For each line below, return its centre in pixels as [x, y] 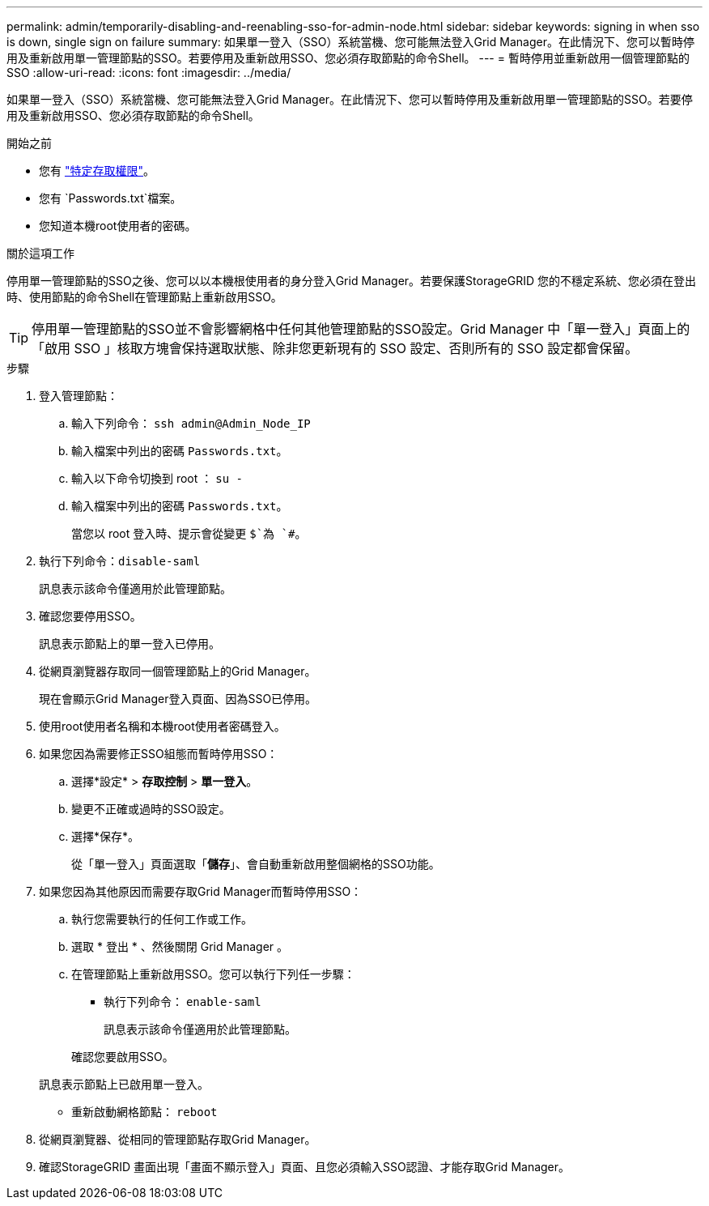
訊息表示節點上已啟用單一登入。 [124, 1084]
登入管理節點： [79, 396]
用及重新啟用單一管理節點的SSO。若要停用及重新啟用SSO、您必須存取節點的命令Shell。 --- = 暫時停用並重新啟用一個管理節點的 [348, 58]
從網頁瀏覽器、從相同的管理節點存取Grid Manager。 [178, 1139]
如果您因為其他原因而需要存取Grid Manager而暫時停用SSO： [201, 891]
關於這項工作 [40, 253]
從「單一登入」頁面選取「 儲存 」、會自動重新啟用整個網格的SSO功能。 [256, 864]
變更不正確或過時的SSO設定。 [151, 809]
